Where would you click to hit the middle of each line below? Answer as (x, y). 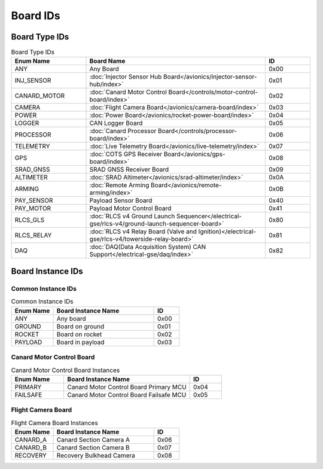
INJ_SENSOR (33, 81)
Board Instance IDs (47, 271)
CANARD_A (31, 440)
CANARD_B (31, 447)
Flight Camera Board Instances (54, 423)
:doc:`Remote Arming (119, 185)
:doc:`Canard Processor (123, 131)
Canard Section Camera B (93, 447)
